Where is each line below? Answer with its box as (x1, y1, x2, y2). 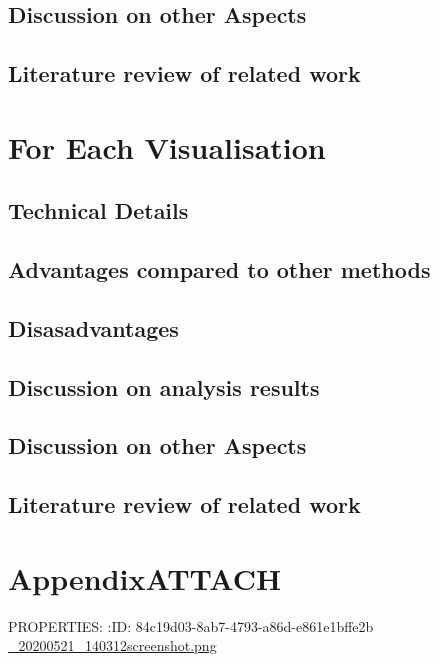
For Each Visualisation (8, 126, 326, 167)
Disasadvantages (8, 312, 179, 343)
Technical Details (8, 195, 189, 226)
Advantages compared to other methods (8, 254, 431, 285)
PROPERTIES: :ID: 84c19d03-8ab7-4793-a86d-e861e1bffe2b (8, 615, 374, 636)
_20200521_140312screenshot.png (8, 635, 217, 656)
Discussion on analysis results (8, 371, 320, 402)
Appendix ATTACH (8, 557, 282, 598)
